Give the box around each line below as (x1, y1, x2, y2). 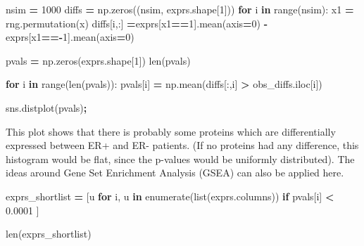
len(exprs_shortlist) (6, 226, 92, 241)
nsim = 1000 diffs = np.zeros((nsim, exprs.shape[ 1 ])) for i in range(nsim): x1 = (6, 2, 354, 16)
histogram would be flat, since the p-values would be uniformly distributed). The (6, 151, 355, 166)
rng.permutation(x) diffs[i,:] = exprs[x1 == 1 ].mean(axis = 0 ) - (6, 15, 268, 30)
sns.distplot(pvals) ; (6, 100, 87, 115)
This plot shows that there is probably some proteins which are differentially (6, 124, 336, 138)
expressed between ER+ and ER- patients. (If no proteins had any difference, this (6, 138, 359, 153)
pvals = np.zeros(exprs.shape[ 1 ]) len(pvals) (6, 53, 191, 67)
